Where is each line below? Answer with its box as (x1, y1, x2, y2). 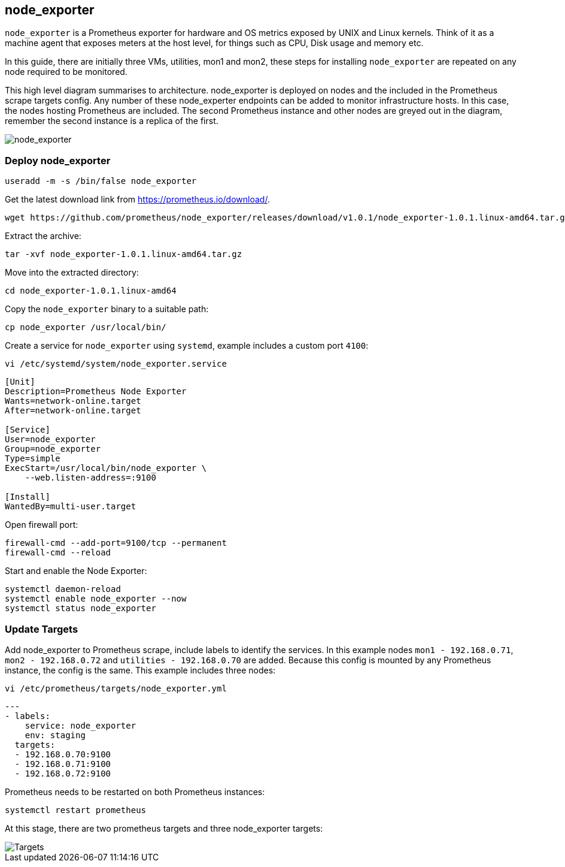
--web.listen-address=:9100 (25, 473, 156, 483)
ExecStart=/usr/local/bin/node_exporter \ (5, 463, 207, 473)
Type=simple (5, 454, 60, 464)
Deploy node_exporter (5, 154, 111, 167)
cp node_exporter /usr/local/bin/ (5, 322, 166, 333)
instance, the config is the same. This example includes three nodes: (5, 664, 276, 675)
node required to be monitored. (5, 67, 127, 77)
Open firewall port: (5, 519, 78, 530)
